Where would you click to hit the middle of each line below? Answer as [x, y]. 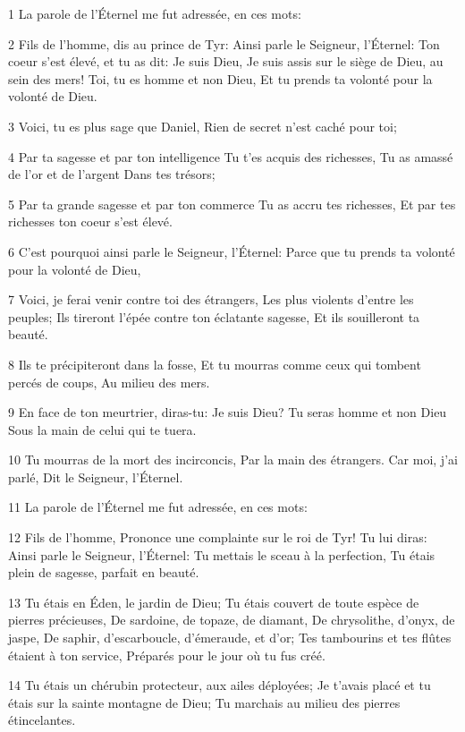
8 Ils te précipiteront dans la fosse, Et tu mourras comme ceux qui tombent [215, 364]
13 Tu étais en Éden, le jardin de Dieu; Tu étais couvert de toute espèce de [214, 602]
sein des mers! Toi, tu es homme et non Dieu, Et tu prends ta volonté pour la [220, 78]
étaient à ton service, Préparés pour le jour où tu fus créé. [167, 655]
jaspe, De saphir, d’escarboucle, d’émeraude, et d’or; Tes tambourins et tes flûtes [230, 638]
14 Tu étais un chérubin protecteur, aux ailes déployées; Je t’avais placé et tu [220, 685]
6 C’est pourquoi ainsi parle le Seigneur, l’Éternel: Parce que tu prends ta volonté [232, 251]
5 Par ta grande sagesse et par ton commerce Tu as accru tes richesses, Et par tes [232, 204]
